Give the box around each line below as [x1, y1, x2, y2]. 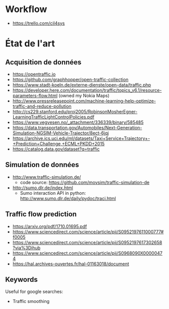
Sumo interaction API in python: [20, 190, 86, 196]
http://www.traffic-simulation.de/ [12, 174, 81, 180]
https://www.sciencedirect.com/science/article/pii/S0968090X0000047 [12, 250, 163, 256]
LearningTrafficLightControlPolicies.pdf [12, 114, 95, 120]
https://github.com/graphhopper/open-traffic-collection [12, 76, 129, 83]
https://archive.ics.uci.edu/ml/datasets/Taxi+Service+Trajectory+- [12, 135, 150, 141]
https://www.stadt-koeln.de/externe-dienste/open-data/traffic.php [12, 82, 151, 88]
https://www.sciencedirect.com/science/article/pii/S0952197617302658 [12, 239, 162, 245]
